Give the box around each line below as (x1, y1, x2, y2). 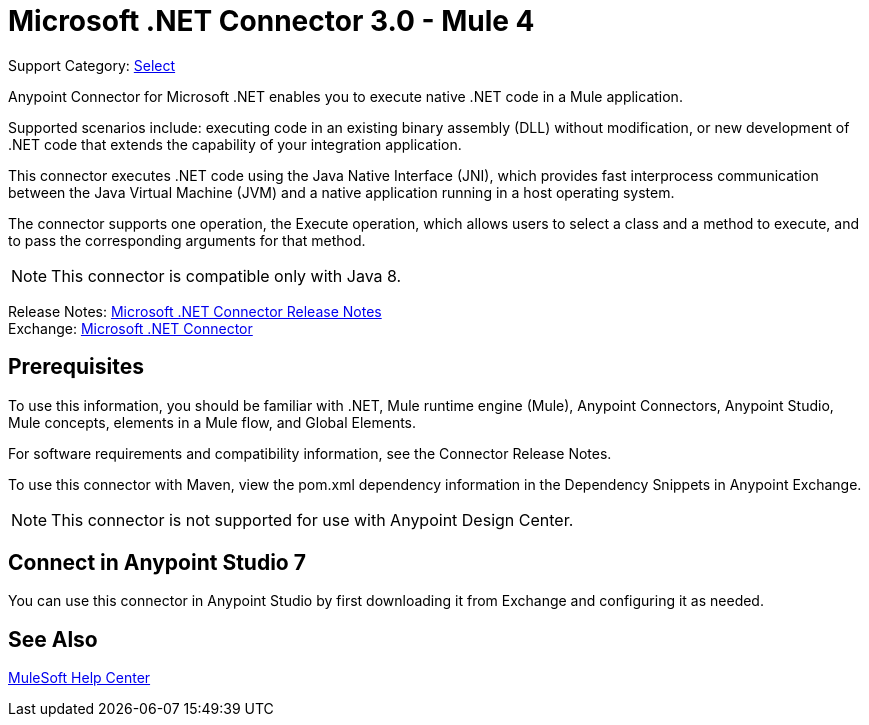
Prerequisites (8, 354, 144, 380)
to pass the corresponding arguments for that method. (8, 231, 366, 249)
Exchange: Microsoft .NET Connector (8, 319, 253, 337)
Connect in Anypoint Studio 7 (8, 550, 306, 576)
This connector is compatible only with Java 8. (51, 265, 402, 286)
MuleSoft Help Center (8, 669, 151, 687)
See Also (8, 626, 98, 652)
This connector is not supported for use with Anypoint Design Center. (51, 509, 574, 530)
